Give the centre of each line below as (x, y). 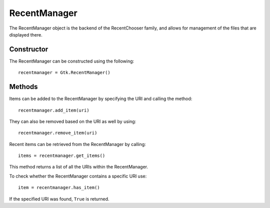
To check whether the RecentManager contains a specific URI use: (78, 176)
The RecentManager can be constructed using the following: (72, 61)
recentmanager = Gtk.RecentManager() (64, 73)
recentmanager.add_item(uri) (54, 110)
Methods (23, 87)
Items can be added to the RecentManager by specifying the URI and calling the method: (101, 99)
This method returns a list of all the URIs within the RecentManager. (79, 167)
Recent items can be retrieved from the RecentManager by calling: (77, 144)
